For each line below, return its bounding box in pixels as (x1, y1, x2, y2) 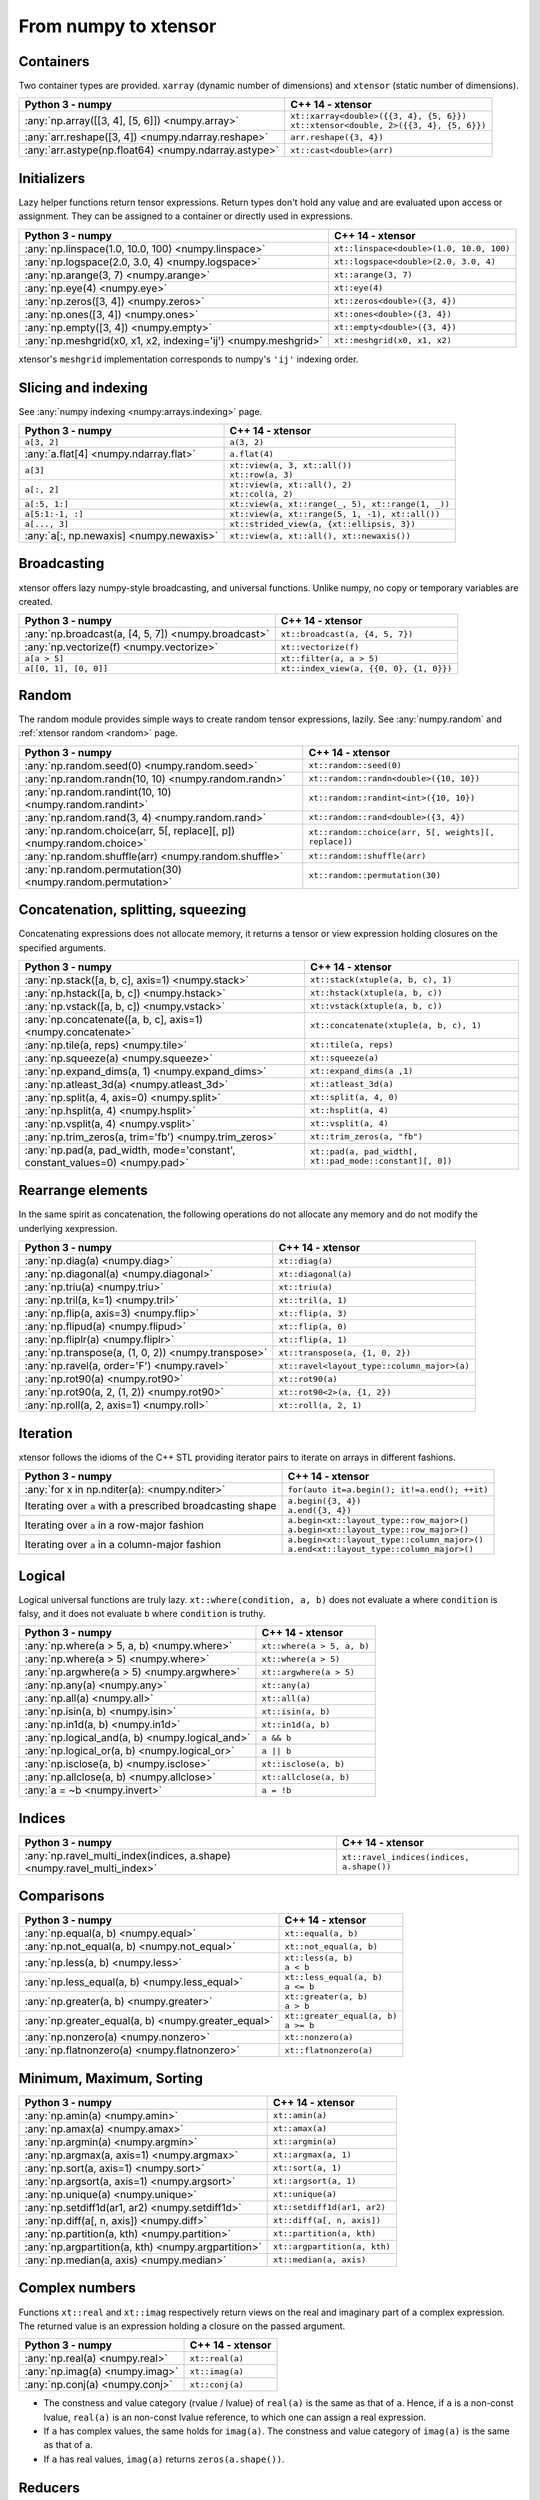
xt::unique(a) (273, 2189, 337, 2200)
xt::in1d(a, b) (261, 1719, 331, 1730)
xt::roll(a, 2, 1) (278, 1400, 363, 1410)
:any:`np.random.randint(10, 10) (24, 785, 172, 799)
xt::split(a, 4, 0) (310, 1092, 399, 1103)
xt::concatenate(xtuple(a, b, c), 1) (310, 1020, 482, 1031)
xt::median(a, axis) (273, 2255, 367, 2265)
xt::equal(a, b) (284, 1928, 359, 1939)
